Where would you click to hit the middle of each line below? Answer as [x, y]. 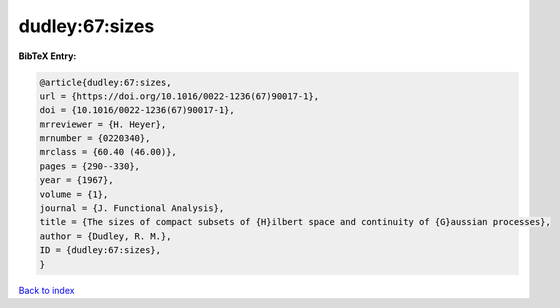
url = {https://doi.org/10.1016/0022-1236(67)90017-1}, [179, 96]
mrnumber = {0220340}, [95, 138]
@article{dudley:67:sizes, [105, 82]
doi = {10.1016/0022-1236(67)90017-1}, [137, 110]
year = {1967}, [76, 180]
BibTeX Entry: [47, 56]
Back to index [46, 290]
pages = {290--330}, [89, 166]
